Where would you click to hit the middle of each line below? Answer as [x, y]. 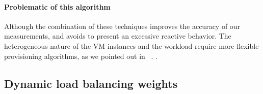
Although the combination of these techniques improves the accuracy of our [122, 26]
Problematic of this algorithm [57, 6]
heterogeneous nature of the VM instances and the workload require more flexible [131, 45]
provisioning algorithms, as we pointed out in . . [81, 56]
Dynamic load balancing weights [91, 83]
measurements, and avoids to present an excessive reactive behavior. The [118, 36]
